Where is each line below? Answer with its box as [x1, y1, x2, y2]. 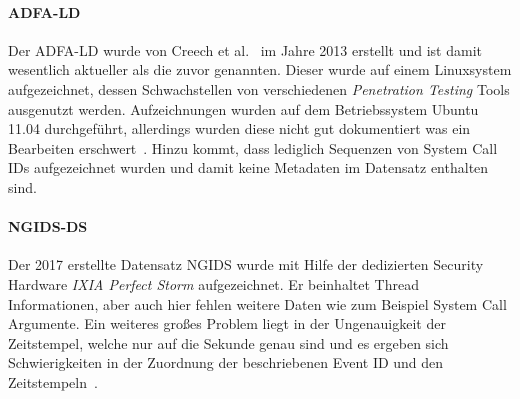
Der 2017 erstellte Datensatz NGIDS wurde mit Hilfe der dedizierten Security [8, 254, 484, 275]
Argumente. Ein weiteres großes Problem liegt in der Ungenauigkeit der [8, 313, 446, 334]
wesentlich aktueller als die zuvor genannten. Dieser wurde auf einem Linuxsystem [8, 59, 512, 80]
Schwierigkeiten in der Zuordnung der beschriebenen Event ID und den [8, 352, 444, 373]
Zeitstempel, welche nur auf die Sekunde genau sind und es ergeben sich [8, 332, 449, 353]
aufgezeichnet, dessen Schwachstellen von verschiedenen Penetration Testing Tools [8, 78, 510, 99]
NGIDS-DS [8, 216, 88, 237]
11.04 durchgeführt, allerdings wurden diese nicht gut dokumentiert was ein [8, 118, 471, 139]
